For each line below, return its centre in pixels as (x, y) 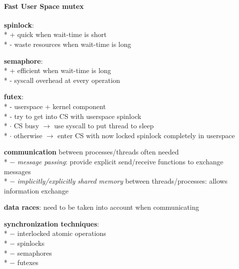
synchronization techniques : (52, 223)
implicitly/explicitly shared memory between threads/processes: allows (122, 181)
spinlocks (31, 243)
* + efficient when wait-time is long (58, 70)
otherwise (28, 135)
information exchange (36, 190)
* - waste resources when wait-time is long (68, 44)
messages (17, 171)
